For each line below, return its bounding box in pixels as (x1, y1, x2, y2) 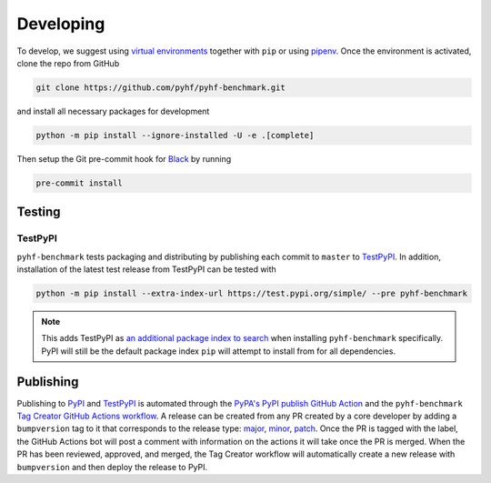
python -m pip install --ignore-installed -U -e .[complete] (35, 130, 315, 140)
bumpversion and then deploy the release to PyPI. (16, 461, 208, 472)
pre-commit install (35, 177, 123, 188)
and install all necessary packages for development (16, 106, 210, 116)
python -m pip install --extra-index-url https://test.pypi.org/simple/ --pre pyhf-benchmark (35, 287, 468, 298)
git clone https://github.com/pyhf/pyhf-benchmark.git (35, 82, 286, 93)
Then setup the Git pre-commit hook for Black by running (16, 153, 232, 164)
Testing (16, 205, 61, 220)
